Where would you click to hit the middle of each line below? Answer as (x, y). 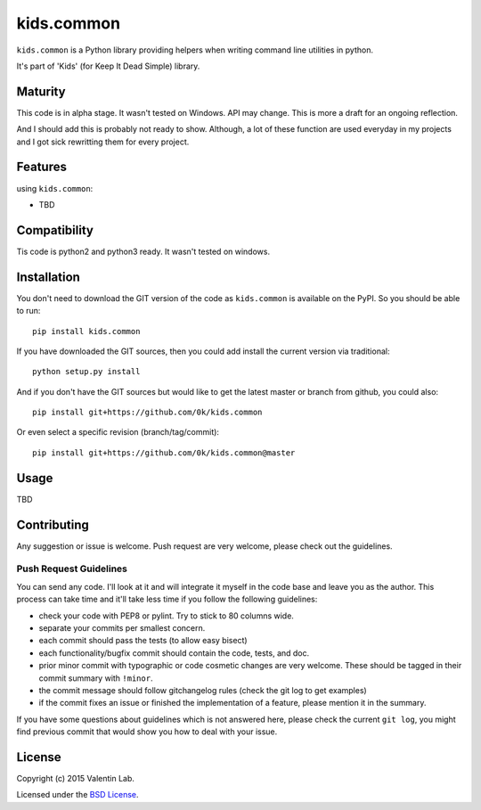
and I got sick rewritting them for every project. (103, 142)
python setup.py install (86, 372)
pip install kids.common (86, 331)
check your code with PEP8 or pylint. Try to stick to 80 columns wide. (166, 616)
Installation (48, 277)
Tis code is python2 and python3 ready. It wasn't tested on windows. (143, 251)
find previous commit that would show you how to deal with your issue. (147, 732)
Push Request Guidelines (72, 569)
